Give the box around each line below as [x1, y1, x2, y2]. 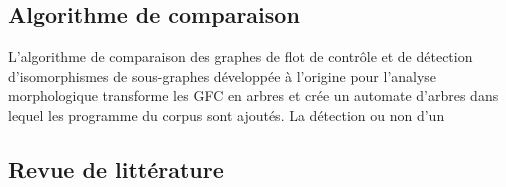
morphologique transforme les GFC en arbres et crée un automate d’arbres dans [8, 85, 499, 106]
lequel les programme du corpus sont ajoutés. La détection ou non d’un [8, 104, 445, 125]
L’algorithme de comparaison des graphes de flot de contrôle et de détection [8, 46, 473, 67]
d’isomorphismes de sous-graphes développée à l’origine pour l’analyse [8, 65, 437, 86]
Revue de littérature [8, 153, 224, 184]
